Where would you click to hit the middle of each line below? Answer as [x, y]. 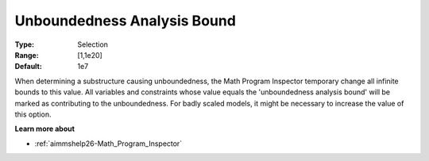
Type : [25, 44]
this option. [33, 114]
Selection [93, 44]
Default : [29, 67]
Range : [27, 55]
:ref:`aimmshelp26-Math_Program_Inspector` [108, 144]
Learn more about [45, 129]
